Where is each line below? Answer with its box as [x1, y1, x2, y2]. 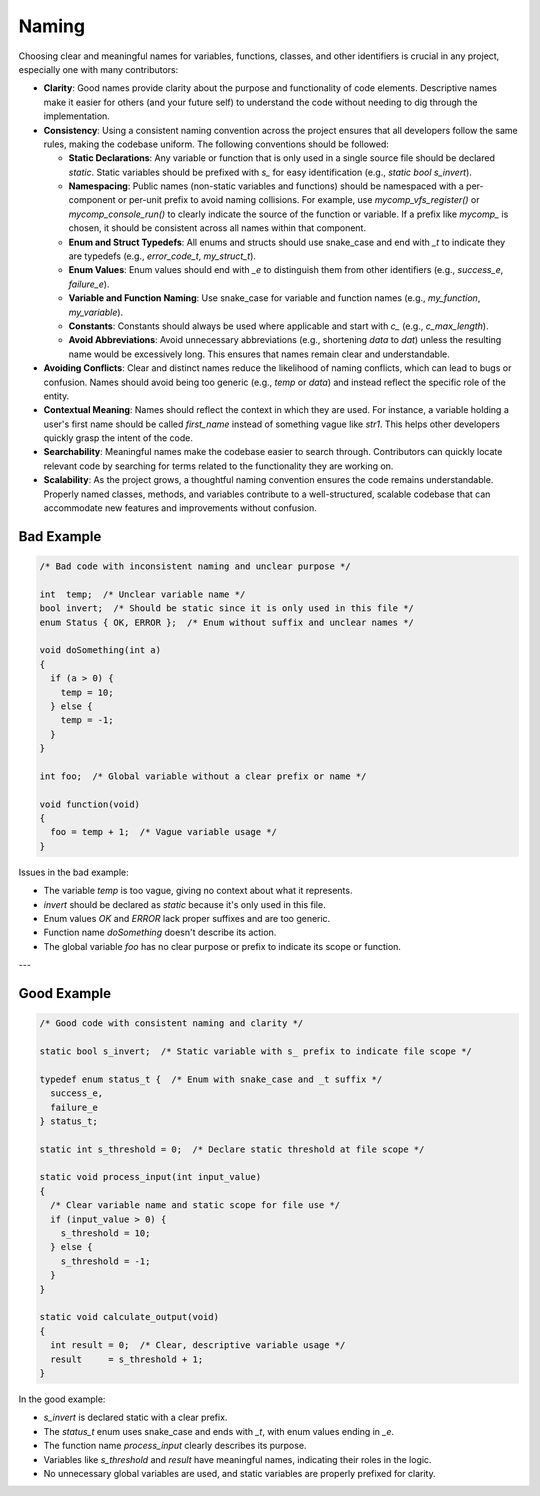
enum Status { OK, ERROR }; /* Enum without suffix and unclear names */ [39, 616, 415, 628]
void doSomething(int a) [39, 645, 162, 656]
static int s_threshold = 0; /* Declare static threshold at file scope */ [39, 1143, 425, 1155]
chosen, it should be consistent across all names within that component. [68, 222, 367, 234]
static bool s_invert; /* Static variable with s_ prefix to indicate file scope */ [39, 1045, 472, 1057]
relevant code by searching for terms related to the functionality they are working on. [43, 460, 394, 472]
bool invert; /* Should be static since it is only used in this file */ [39, 603, 415, 614]
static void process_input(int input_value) [39, 1171, 262, 1183]
